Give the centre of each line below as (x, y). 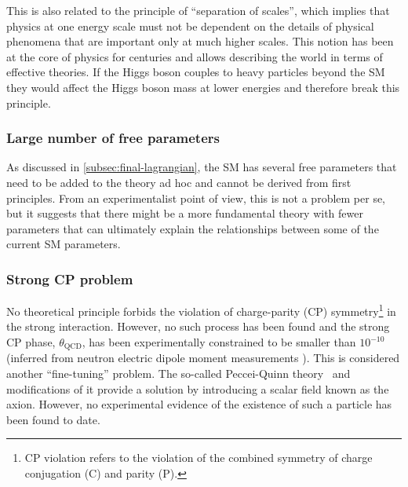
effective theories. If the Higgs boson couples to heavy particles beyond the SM (196, 72)
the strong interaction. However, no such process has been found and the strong (198, 326)
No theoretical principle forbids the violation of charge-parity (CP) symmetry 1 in (201, 310)
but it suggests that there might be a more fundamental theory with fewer (185, 213)
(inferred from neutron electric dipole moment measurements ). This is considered (203, 358)
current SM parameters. (64, 244)
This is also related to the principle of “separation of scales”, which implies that (198, 10)
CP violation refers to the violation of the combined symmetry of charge (199, 458)
